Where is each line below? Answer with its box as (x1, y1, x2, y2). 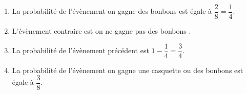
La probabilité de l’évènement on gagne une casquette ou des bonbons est (12, 64, 243, 75)
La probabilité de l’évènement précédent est (12, 45, 149, 56)
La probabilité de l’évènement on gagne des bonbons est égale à (12, 6, 212, 16)
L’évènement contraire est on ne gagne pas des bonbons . (12, 26, 191, 36)
